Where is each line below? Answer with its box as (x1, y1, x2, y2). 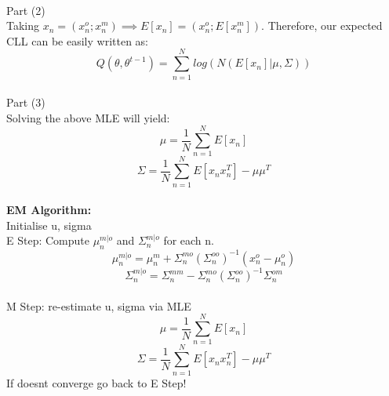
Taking (6, 17, 40, 34)
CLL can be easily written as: (6, 32, 149, 49)
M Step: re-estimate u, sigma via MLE (6, 297, 191, 314)
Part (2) (6, 2, 45, 18)
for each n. (163, 232, 214, 249)
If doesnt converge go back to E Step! (6, 374, 187, 391)
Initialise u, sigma (6, 216, 92, 233)
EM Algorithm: (6, 202, 92, 218)
